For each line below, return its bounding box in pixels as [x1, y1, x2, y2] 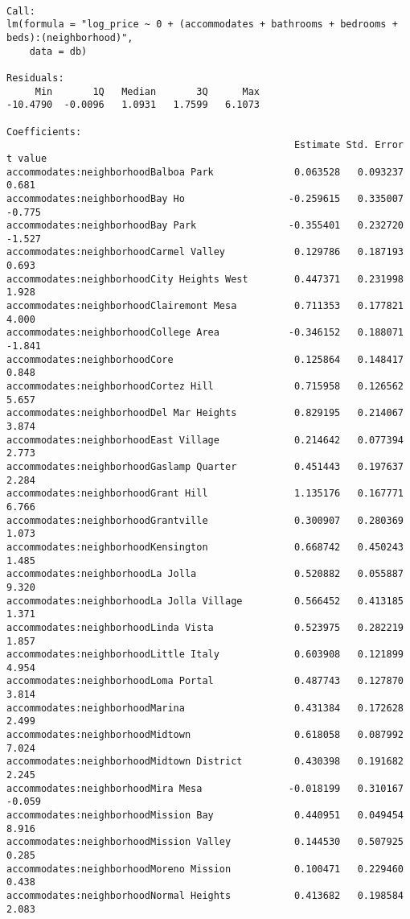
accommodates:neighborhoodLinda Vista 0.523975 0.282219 [6, 621, 404, 633]
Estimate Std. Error [293, 139, 404, 151]
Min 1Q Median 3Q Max [35, 85, 260, 97]
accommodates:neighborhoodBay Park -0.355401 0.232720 [6, 220, 404, 232]
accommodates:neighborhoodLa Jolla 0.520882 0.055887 [6, 568, 404, 580]
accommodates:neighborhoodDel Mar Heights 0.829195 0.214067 [6, 407, 404, 419]
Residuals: [6, 72, 64, 84]
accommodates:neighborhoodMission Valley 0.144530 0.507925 [6, 836, 404, 848]
